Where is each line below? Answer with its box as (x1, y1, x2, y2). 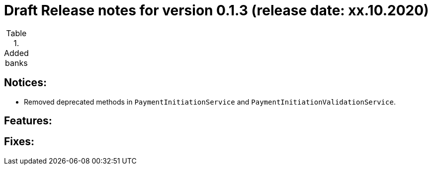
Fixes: (4, 135, 35, 148)
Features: (4, 114, 52, 127)
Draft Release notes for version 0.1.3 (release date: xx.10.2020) (4, 2, 429, 19)
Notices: (4, 76, 47, 89)
